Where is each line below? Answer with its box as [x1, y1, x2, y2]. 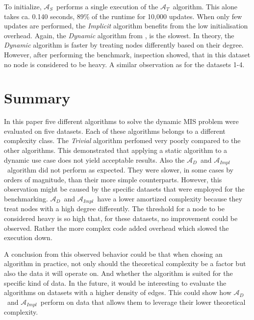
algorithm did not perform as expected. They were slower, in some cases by [7, 165, 233, 175]
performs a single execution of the [56, 1, 158, 11]
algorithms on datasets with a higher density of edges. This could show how [4, 287, 231, 297]
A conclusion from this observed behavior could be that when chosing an [4, 248, 223, 259]
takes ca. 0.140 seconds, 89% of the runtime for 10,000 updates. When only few [4, 11, 242, 21]
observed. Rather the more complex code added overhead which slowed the [4, 222, 229, 233]
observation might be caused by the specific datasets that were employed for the [4, 184, 245, 194]
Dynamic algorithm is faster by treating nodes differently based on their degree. [4, 40, 244, 50]
